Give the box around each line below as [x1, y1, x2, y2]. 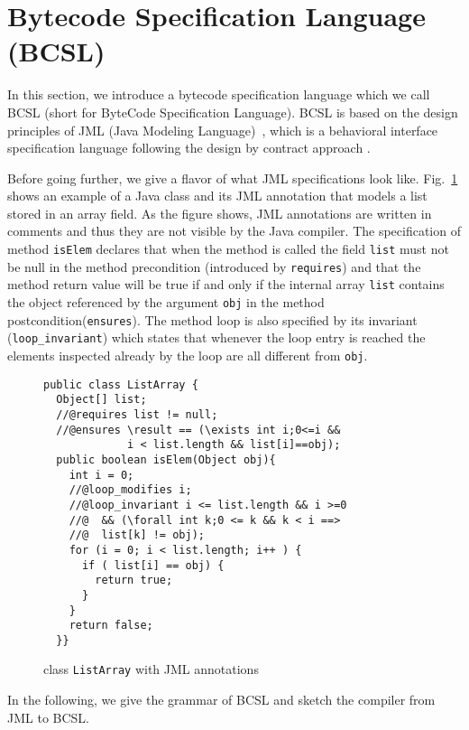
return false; [69, 619, 153, 632]
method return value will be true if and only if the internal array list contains [7, 275, 445, 294]
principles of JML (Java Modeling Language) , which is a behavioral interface [7, 120, 438, 139]
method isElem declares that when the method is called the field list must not [7, 239, 449, 258]
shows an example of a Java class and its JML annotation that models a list [7, 186, 428, 205]
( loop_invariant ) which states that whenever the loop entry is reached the [7, 328, 426, 347]
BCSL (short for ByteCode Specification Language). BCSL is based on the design [7, 102, 458, 121]
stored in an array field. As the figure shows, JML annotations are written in [7, 203, 432, 222]
